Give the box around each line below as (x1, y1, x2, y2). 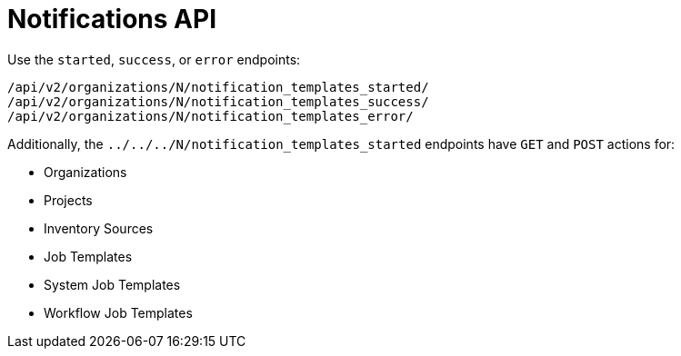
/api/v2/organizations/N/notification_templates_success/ (7, 94, 429, 109)
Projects (44, 192, 93, 208)
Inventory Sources (44, 220, 154, 236)
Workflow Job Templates (44, 304, 193, 321)
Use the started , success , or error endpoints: (7, 51, 301, 67)
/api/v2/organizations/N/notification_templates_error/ (7, 108, 414, 124)
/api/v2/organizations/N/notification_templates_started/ (7, 79, 429, 94)
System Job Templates (44, 276, 181, 292)
